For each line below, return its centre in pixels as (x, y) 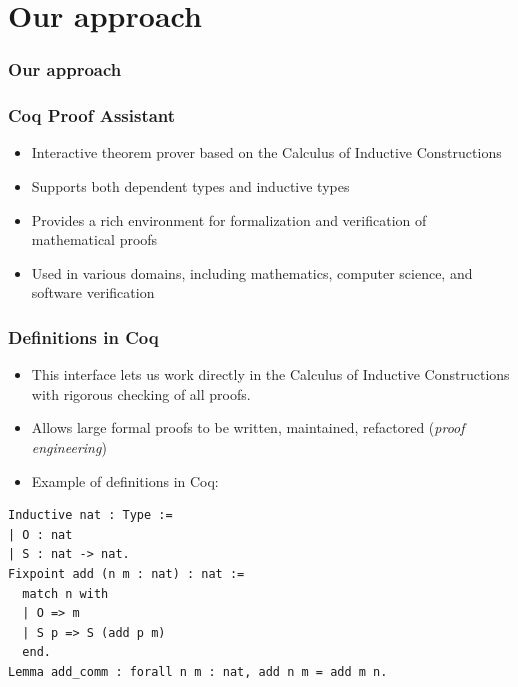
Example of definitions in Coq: (125, 480)
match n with (65, 593)
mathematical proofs (94, 239)
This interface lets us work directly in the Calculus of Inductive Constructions (270, 374)
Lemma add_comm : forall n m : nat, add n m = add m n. (198, 671)
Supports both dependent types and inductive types (190, 186)
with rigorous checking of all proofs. (141, 393)
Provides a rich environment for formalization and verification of (229, 219)
